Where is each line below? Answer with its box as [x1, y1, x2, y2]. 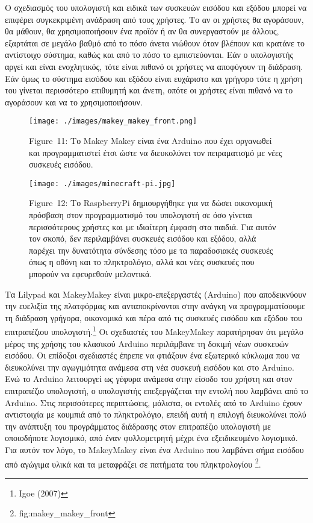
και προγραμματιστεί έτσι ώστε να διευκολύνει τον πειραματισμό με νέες [29, 146, 282, 158]
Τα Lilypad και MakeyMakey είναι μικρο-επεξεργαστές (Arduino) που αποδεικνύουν [5, 287, 306, 300]
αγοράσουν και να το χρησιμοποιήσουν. [5, 95, 143, 108]
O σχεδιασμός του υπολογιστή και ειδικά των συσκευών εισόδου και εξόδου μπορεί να [5, 1, 307, 13]
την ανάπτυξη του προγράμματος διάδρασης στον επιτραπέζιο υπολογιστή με [5, 419, 271, 432]
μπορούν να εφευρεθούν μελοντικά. [29, 268, 152, 280]
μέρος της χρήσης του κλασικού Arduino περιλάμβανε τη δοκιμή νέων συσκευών [5, 337, 289, 349]
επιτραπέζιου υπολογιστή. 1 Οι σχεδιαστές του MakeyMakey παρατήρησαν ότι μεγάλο [5, 324, 303, 338]
